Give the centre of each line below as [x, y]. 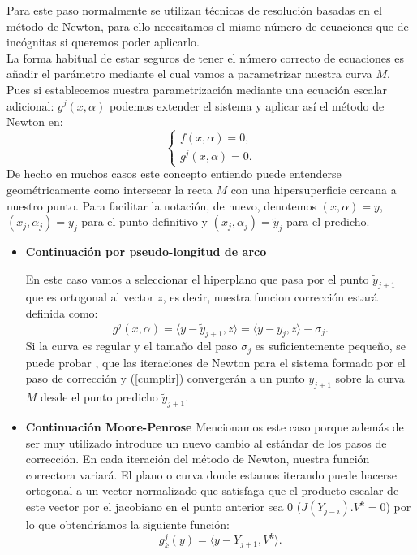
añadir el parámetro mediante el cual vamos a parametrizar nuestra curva [189, 74]
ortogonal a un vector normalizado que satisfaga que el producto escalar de [212, 490]
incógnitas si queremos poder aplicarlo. [103, 42]
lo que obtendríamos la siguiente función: [127, 525]
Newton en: [35, 121]
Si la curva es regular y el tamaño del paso [131, 346]
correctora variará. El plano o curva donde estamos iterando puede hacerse [211, 474]
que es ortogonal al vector [90, 297]
